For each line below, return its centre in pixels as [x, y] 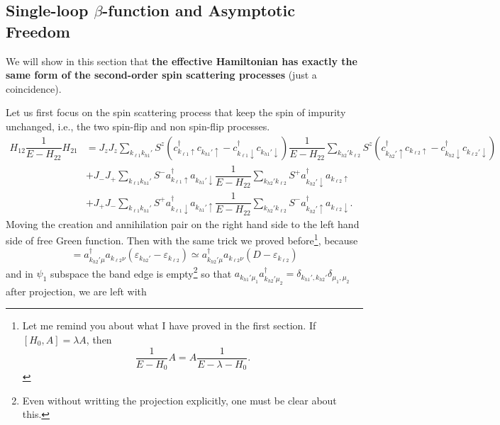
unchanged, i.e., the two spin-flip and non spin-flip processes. [138, 126]
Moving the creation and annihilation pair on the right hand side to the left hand [183, 223]
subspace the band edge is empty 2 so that [141, 272]
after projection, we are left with [76, 291]
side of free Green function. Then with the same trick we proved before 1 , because [182, 239]
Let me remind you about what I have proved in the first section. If [169, 325]
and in [20, 273]
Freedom [38, 31]
